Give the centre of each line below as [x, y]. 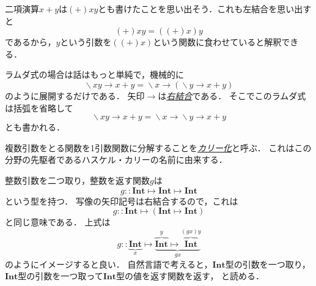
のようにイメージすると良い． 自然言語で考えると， [109, 264]
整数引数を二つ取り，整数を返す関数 [78, 180]
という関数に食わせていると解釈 [217, 42]
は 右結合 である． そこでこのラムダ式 [232, 95]
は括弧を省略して [39, 107]
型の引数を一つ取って [61, 276]
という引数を [86, 42]
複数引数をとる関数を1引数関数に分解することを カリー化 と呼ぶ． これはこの [158, 147]
